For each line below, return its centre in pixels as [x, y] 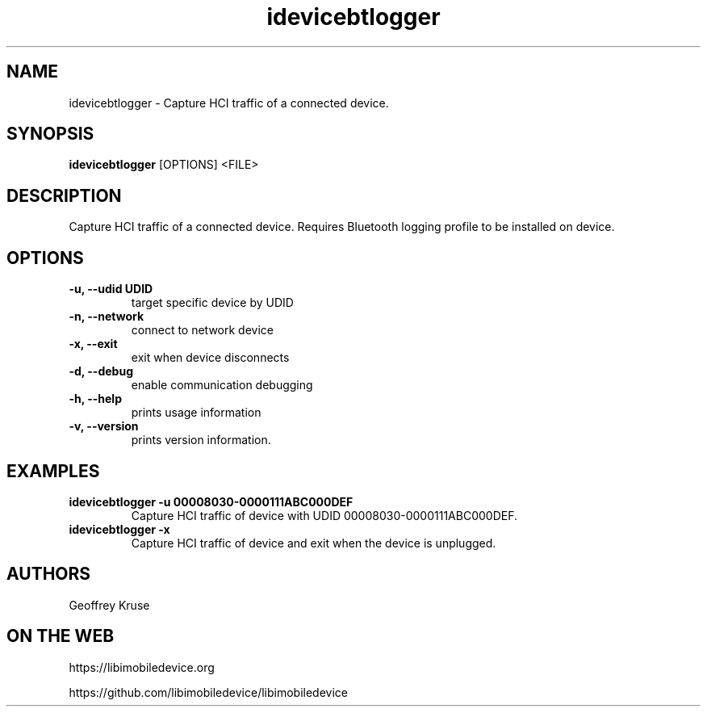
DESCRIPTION [64, 195]
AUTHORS [49, 574]
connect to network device [202, 330]
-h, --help [95, 399]
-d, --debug [101, 371]
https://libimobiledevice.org [142, 667]
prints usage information [196, 413]
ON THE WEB [61, 636]
